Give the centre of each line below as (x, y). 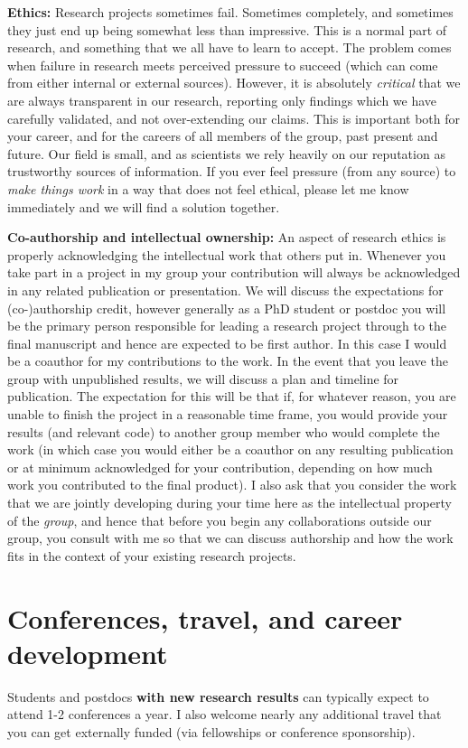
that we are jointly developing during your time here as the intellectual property (229, 503)
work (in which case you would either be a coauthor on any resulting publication (230, 449)
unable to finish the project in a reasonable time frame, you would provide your (228, 414)
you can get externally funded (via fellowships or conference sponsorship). (211, 731)
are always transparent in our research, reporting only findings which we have (222, 100)
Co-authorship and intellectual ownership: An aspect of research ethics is (227, 237)
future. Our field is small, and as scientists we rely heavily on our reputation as (226, 153)
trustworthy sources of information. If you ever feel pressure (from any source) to (232, 171)
